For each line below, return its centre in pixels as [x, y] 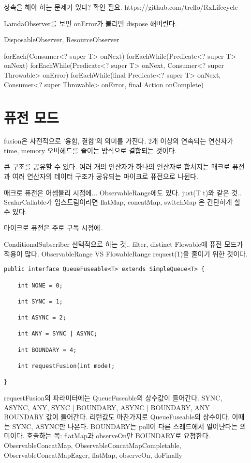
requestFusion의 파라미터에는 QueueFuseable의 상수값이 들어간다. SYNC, [113, 398]
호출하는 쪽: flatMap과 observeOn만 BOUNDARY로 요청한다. [118, 436]
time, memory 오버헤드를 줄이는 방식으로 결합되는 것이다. [90, 150]
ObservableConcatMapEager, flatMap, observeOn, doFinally [93, 455]
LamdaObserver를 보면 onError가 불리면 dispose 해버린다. [90, 23]
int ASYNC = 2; [42, 318]
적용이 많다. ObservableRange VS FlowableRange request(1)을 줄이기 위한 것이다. [126, 253]
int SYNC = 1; [40, 301]
